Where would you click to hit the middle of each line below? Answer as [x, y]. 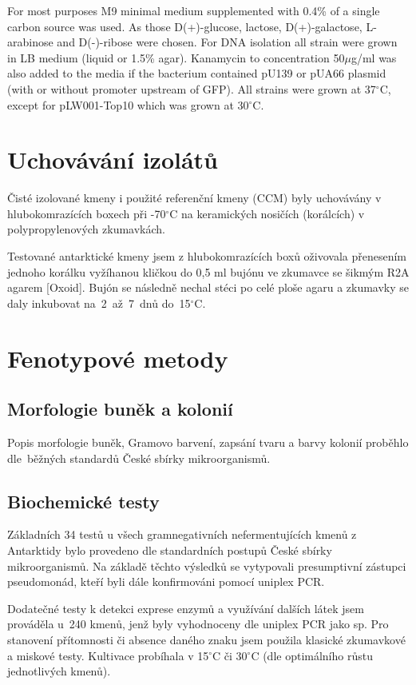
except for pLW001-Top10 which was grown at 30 [128, 104]
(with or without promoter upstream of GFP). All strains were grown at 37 [192, 88]
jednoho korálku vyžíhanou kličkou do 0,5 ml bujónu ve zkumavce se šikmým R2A [208, 271]
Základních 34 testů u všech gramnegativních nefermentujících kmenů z [182, 534]
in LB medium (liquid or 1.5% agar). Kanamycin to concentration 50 [176, 57]
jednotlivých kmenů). [59, 671]
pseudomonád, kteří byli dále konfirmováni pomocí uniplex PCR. [166, 581]
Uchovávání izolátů [113, 159]
